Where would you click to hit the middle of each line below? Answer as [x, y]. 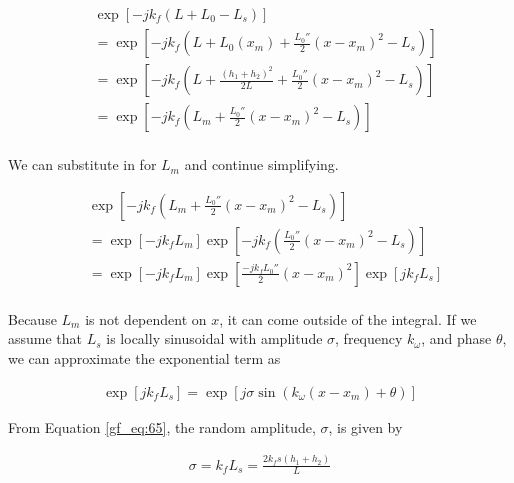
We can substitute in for [82, 164]
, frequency [369, 338]
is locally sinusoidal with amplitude [214, 338]
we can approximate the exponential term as [144, 358]
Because [32, 318]
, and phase [456, 338]
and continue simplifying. [261, 164]
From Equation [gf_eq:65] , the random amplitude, [162, 426]
